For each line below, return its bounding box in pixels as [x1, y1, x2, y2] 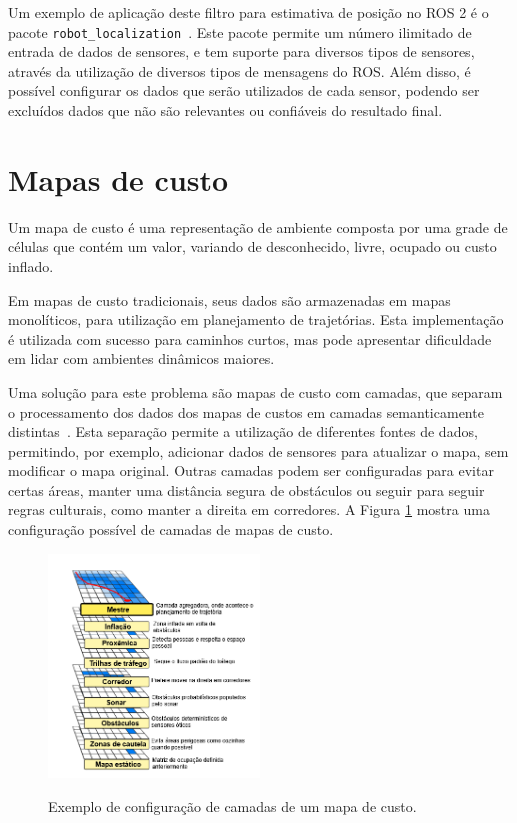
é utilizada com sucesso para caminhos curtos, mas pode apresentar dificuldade [8, 328, 492, 349]
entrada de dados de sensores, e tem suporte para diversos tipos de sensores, [8, 41, 475, 62]
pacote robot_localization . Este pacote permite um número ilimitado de [8, 21, 472, 42]
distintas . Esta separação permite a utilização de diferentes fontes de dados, [8, 421, 478, 442]
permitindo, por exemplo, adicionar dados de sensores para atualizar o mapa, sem [8, 440, 509, 461]
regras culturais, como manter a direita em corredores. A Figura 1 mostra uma [8, 499, 490, 520]
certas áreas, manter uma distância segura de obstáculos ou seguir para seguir [8, 479, 485, 500]
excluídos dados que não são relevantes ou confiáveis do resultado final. [8, 100, 443, 121]
